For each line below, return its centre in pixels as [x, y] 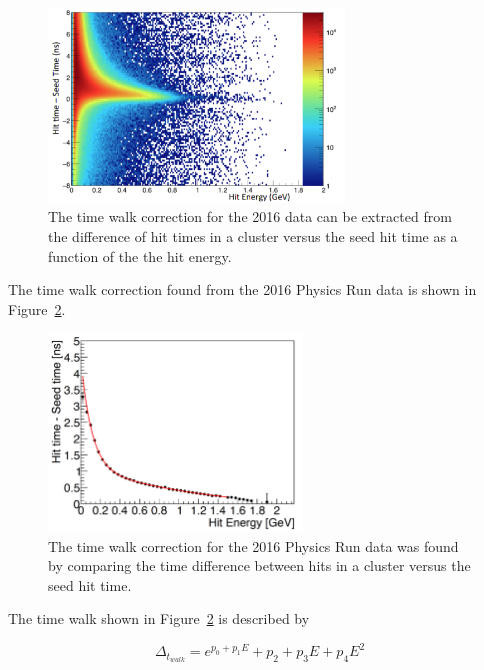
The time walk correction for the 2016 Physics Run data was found [253, 545]
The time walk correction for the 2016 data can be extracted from [250, 216]
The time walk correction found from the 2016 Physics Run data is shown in [242, 289]
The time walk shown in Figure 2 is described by [159, 618]
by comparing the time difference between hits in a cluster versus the [259, 565]
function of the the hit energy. [140, 255]
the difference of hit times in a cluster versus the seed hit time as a [253, 235]
